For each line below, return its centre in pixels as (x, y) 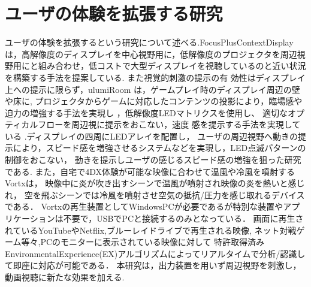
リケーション (30, 218)
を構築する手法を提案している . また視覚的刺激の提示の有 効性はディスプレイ (155, 77)
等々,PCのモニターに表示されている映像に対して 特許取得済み (143, 242)
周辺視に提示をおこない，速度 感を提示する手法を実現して (186, 124)
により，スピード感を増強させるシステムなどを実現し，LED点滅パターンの (159, 148)
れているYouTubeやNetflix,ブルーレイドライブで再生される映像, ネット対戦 (151, 230)
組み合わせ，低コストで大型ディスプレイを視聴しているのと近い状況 (172, 66)
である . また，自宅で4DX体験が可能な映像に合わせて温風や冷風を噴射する (150, 171)
